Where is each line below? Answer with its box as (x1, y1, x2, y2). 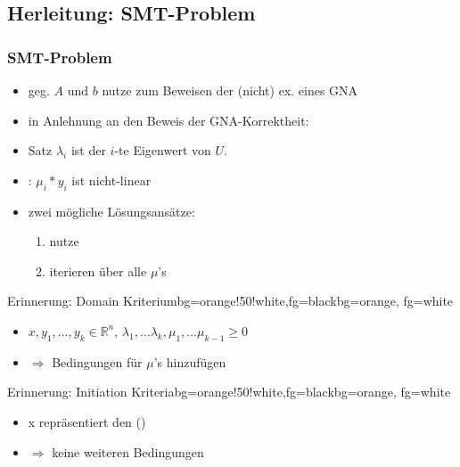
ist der (70, 141, 106, 160)
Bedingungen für (52, 352, 143, 371)
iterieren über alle (49, 261, 147, 280)
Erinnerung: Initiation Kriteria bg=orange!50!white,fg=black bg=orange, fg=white (7, 382, 451, 401)
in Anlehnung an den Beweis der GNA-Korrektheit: (28, 111, 309, 129)
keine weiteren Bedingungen (52, 442, 204, 461)
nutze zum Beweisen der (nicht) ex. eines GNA (102, 81, 358, 99)
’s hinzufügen (153, 352, 226, 371)
